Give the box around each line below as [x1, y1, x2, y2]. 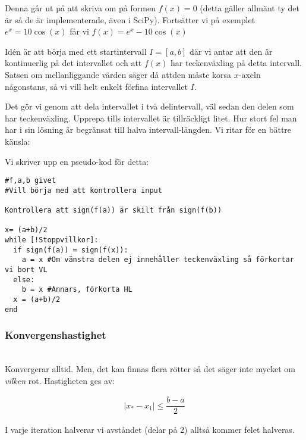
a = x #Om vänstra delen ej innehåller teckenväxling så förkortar [21, 255, 294, 264]
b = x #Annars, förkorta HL [21, 285, 133, 294]
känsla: [5, 135, 30, 147]
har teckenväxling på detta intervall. [171, 57, 302, 69]
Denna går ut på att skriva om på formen [5, 2, 156, 14]
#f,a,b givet [5, 176, 56, 185]
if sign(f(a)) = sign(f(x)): [13, 245, 128, 254]
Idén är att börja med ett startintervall [5, 45, 147, 57]
